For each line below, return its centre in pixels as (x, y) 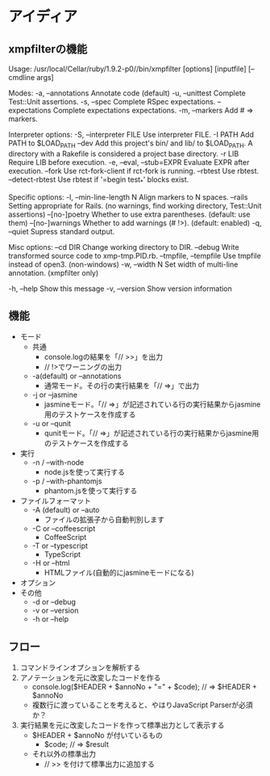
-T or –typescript (60, 546)
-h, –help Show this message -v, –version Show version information (120, 289)
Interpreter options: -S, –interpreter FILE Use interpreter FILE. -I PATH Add (131, 135)
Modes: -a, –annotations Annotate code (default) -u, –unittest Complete (127, 93)
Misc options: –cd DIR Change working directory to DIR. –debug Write (124, 247)
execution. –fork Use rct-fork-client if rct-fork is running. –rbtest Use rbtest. (134, 171)
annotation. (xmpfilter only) (54, 272)
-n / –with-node (58, 462)
